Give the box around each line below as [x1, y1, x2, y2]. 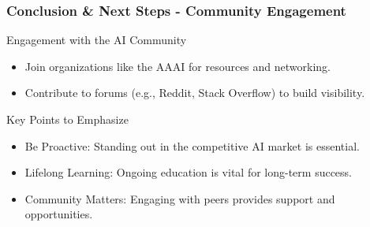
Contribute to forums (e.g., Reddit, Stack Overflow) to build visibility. [24, 84, 365, 101]
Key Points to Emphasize [6, 111, 129, 127]
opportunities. [24, 206, 93, 222]
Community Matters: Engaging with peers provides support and [24, 190, 335, 207]
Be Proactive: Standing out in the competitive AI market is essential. [24, 137, 360, 154]
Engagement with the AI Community [6, 32, 187, 48]
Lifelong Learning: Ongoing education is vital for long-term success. [24, 164, 353, 180]
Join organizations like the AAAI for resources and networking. [24, 58, 331, 74]
